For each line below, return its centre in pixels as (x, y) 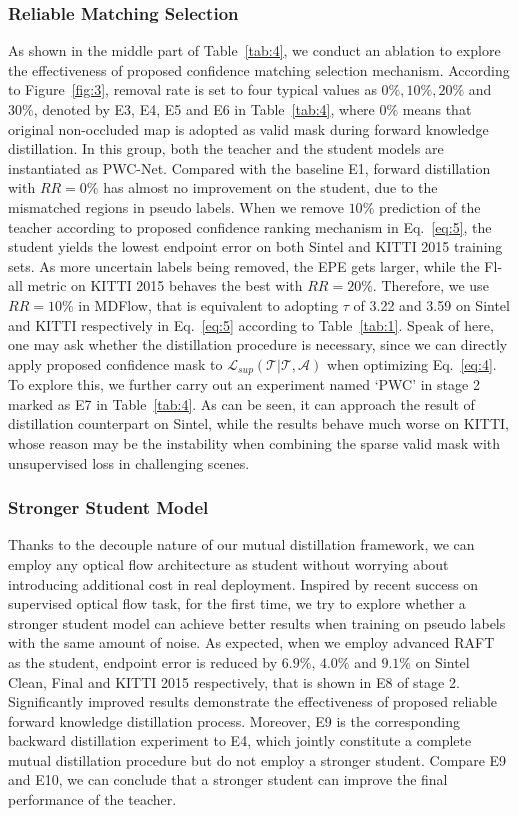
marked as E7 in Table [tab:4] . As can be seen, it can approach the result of (241, 403)
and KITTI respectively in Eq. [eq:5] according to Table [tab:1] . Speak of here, (251, 324)
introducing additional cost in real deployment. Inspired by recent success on (243, 583)
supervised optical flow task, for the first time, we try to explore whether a (237, 603)
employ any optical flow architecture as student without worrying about (228, 563)
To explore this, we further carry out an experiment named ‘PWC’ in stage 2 (244, 384)
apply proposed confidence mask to (115, 363)
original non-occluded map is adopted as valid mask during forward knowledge (248, 128)
